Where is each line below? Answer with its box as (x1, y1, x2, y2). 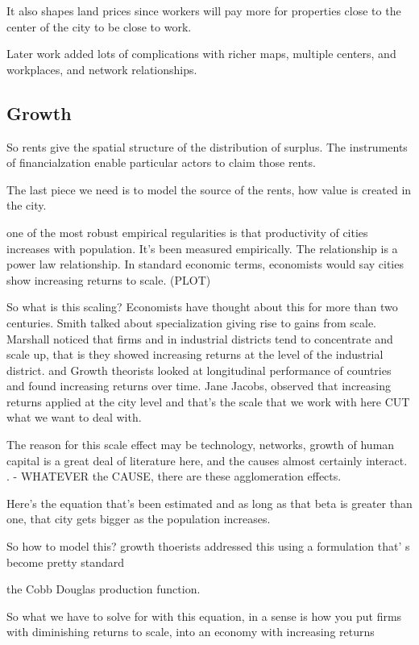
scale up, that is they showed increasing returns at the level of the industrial (6, 346, 384, 363)
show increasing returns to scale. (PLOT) (6, 271, 211, 288)
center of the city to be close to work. (6, 18, 192, 35)
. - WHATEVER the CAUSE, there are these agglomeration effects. (6, 468, 342, 485)
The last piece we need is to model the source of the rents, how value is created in (6, 181, 412, 198)
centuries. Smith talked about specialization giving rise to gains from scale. (6, 314, 377, 331)
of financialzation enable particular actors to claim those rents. (6, 154, 316, 171)
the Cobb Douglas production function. (6, 580, 201, 597)
